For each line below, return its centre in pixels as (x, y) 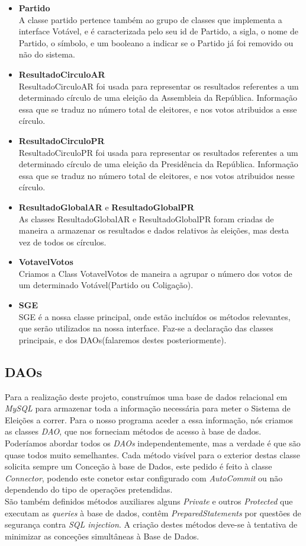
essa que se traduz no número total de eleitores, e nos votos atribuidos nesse (157, 175)
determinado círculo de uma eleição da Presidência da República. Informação (158, 164)
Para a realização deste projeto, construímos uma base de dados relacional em (146, 396)
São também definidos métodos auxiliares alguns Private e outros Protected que (149, 501)
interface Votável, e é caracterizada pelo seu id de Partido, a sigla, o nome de (158, 31)
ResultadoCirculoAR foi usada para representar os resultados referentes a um (159, 86)
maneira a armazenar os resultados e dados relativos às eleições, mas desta (154, 230)
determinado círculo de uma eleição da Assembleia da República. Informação (158, 98)
